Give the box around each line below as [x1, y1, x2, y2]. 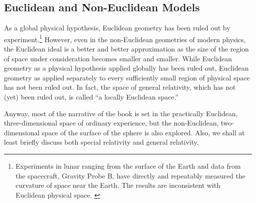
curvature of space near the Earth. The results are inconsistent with [15, 180, 221, 190]
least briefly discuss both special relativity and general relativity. [4, 137, 199, 147]
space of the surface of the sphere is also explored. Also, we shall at [42, 127, 245, 137]
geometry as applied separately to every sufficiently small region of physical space [4, 72, 250, 82]
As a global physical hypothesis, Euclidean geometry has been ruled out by [4, 23, 230, 33]
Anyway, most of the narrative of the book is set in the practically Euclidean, [4, 108, 238, 118]
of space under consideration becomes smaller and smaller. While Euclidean [4, 53, 232, 63]
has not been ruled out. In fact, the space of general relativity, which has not [4, 82, 236, 92]
